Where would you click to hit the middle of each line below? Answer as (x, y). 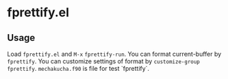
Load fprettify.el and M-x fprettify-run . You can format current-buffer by (114, 54)
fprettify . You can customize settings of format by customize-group (104, 61)
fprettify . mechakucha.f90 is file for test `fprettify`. (78, 68)
